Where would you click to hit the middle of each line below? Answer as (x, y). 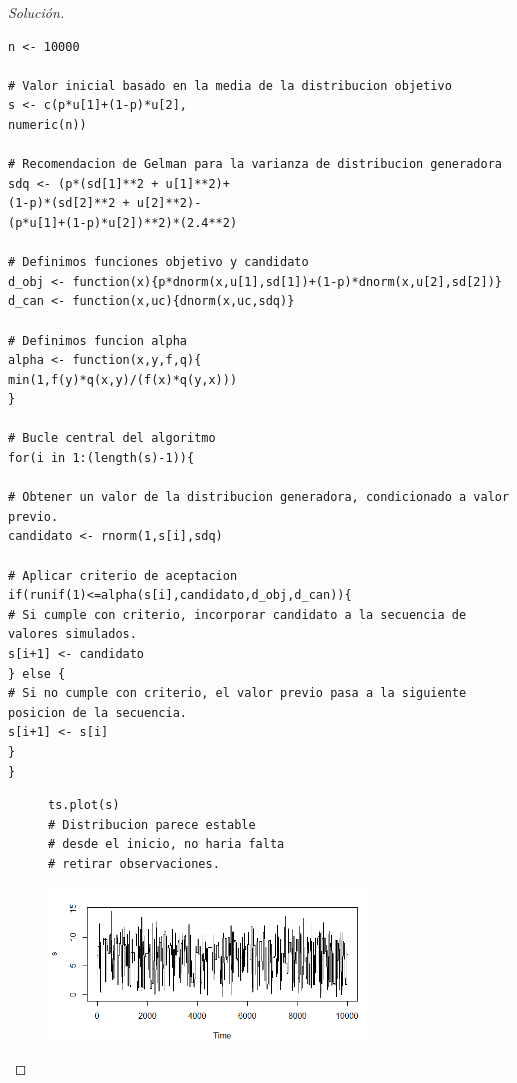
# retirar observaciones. (134, 863)
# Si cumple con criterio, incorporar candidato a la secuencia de (237, 614)
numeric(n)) (47, 124)
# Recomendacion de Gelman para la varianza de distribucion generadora (255, 164)
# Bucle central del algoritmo (112, 438)
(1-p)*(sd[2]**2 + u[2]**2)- (105, 203)
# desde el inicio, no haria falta (166, 844)
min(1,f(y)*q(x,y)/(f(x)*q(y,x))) (123, 379)
